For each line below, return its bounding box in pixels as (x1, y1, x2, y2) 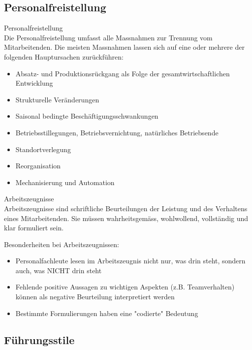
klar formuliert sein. (4, 223, 64, 233)
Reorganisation (15, 160, 61, 171)
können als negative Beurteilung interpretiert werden (15, 291, 175, 302)
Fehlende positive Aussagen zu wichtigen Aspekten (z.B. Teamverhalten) (15, 282, 235, 292)
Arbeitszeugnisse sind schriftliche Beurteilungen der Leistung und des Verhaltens (4, 203, 248, 213)
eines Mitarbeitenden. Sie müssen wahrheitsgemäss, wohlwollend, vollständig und (4, 213, 249, 223)
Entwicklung (15, 78, 53, 88)
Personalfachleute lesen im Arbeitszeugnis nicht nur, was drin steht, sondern (15, 255, 246, 266)
